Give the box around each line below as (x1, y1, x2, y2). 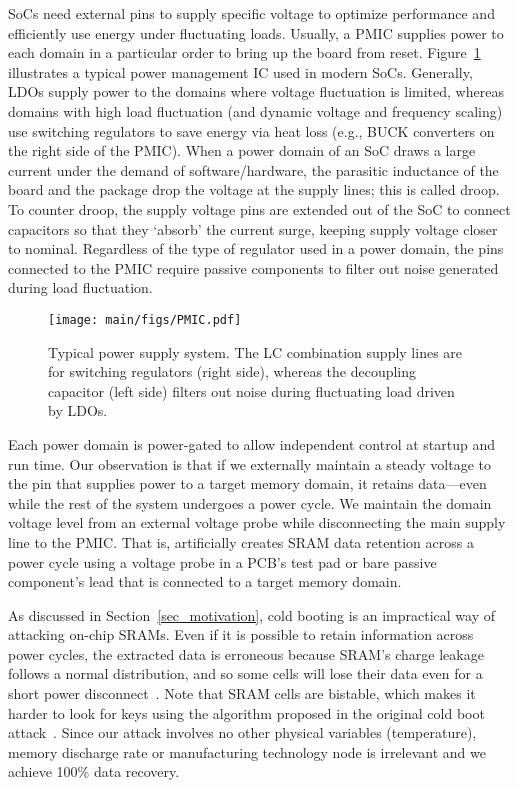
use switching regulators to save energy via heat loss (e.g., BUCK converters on (8, 120, 495, 141)
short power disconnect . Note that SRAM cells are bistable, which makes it (8, 683, 476, 704)
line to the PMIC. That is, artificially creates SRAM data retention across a (8, 531, 474, 552)
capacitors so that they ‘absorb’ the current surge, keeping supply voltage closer (8, 218, 498, 239)
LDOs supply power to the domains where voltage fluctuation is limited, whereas (8, 81, 504, 102)
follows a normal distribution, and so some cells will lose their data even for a (8, 663, 483, 684)
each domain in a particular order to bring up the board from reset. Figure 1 (8, 42, 481, 63)
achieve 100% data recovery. (8, 761, 180, 782)
